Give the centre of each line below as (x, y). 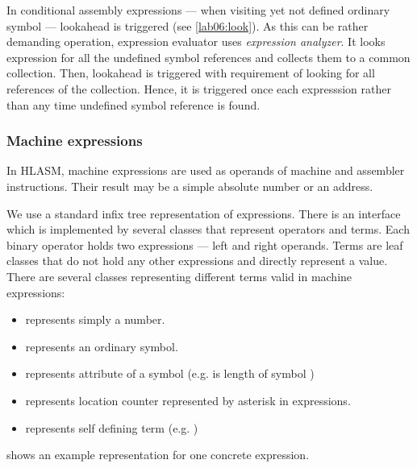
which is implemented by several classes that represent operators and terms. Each (208, 229)
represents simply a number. (95, 319)
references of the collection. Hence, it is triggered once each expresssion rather (199, 88)
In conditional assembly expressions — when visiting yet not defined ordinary (198, 10)
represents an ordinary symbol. (102, 346)
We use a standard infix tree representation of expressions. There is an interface (204, 213)
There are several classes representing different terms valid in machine (179, 276)
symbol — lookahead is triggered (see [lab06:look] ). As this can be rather (188, 25)
